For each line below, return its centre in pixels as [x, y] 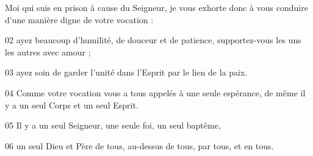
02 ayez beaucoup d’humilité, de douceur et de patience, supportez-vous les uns [153, 40]
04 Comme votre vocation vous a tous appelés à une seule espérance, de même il [155, 92]
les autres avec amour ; [48, 51]
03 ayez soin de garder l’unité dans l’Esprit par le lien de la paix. [126, 72]
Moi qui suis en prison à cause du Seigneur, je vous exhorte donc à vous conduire [156, 7]
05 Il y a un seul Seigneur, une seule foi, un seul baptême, [113, 125]
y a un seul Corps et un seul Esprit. [72, 105]
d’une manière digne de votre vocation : [79, 19]
